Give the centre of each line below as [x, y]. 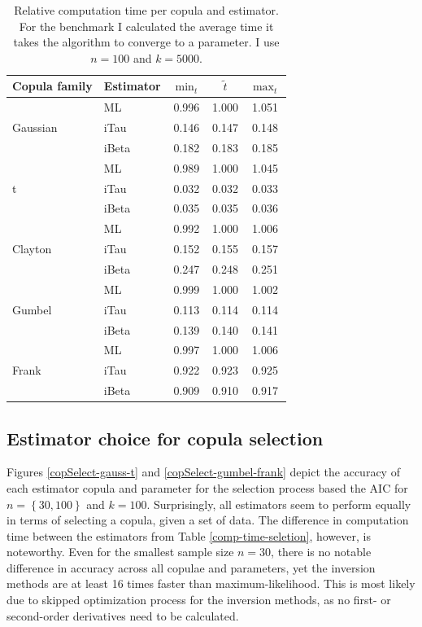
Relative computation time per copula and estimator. [146, 10]
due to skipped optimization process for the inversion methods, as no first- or [199, 600]
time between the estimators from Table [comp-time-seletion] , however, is [189, 535]
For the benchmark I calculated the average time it [146, 26]
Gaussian [35, 127]
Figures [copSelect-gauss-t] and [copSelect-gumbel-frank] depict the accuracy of [203, 472]
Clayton [32, 249]
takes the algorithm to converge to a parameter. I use [146, 42]
